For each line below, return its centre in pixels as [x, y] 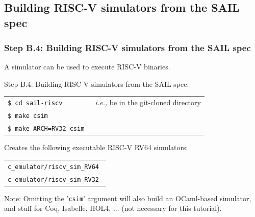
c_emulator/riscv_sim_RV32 [53, 179]
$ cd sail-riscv [35, 103]
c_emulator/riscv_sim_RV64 [53, 167]
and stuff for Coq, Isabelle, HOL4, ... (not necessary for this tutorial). [113, 208]
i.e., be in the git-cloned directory [148, 102]
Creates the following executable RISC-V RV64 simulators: [96, 147]
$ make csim [28, 116]
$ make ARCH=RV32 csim [46, 129]
